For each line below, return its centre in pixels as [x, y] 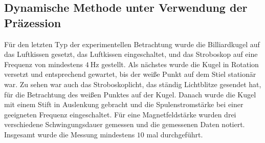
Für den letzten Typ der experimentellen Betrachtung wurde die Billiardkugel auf [132, 44]
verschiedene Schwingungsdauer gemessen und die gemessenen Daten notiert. [125, 124]
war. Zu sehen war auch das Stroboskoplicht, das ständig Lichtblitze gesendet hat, [133, 84]
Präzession [33, 22]
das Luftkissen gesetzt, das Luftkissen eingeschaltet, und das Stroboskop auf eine [131, 54]
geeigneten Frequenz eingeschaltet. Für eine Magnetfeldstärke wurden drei [120, 114]
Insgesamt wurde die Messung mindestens [70, 134]
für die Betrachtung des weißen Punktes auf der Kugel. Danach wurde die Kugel [130, 94]
